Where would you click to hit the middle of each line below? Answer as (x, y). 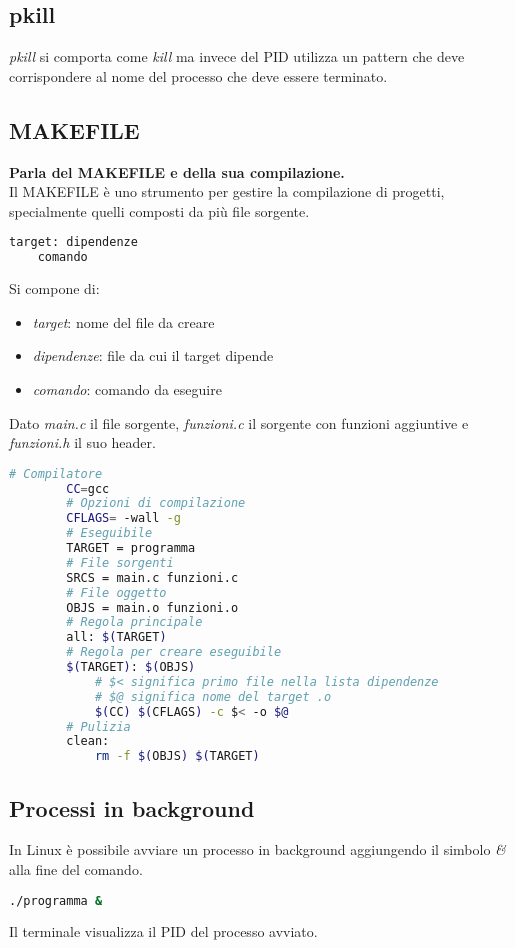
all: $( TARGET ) (116, 637)
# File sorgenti (120, 562)
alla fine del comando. (76, 868)
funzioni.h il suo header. (82, 442)
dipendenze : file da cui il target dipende (153, 355)
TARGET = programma (131, 548)
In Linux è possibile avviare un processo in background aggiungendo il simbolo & (257, 849)
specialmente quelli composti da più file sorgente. (159, 210)
